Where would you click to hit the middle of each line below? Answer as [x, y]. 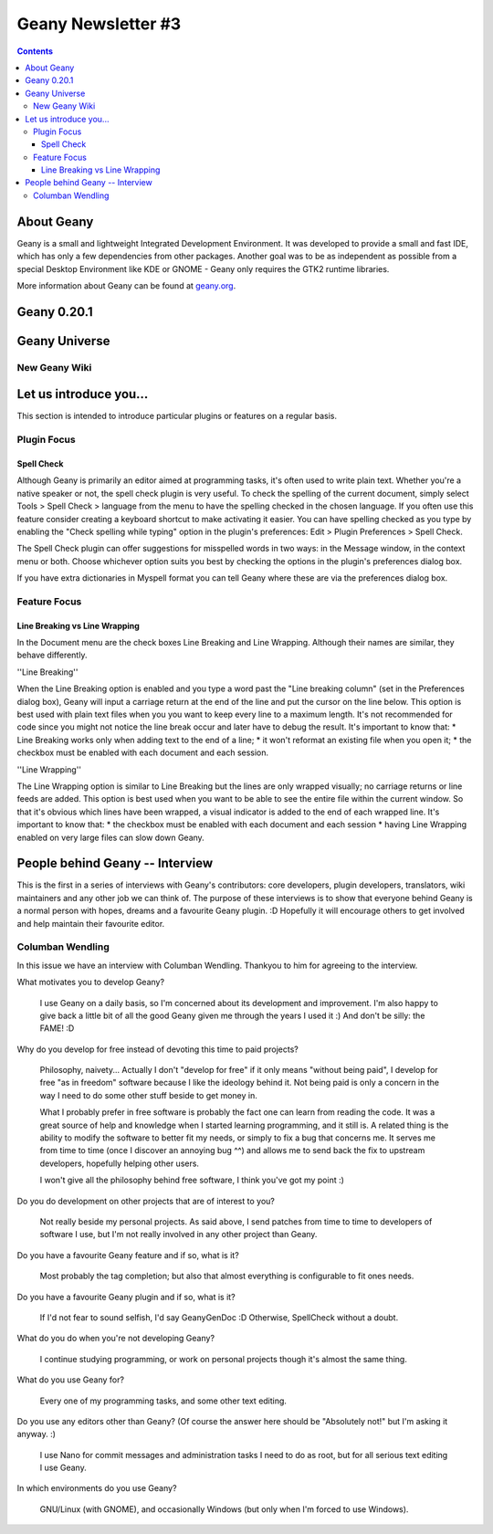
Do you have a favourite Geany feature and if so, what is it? [128, 1255]
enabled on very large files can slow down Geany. [110, 837]
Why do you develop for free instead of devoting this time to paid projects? [157, 1049]
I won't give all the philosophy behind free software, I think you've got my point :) [192, 1180]
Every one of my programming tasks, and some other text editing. [163, 1401]
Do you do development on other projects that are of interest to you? [146, 1201]
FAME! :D [57, 1028]
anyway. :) [37, 1434]
